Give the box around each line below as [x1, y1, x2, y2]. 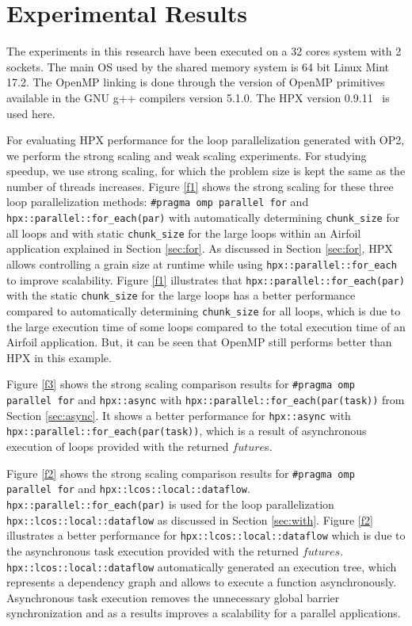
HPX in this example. [6, 349, 112, 365]
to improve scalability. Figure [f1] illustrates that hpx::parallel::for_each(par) [6, 271, 405, 288]
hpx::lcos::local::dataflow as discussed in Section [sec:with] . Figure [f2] [6, 511, 373, 528]
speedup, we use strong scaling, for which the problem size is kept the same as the [6, 162, 406, 179]
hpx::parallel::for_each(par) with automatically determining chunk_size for [6, 209, 400, 226]
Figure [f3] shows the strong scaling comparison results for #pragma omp [6, 376, 355, 392]
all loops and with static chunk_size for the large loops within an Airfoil [6, 224, 361, 241]
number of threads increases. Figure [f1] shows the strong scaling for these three [6, 177, 394, 194]
